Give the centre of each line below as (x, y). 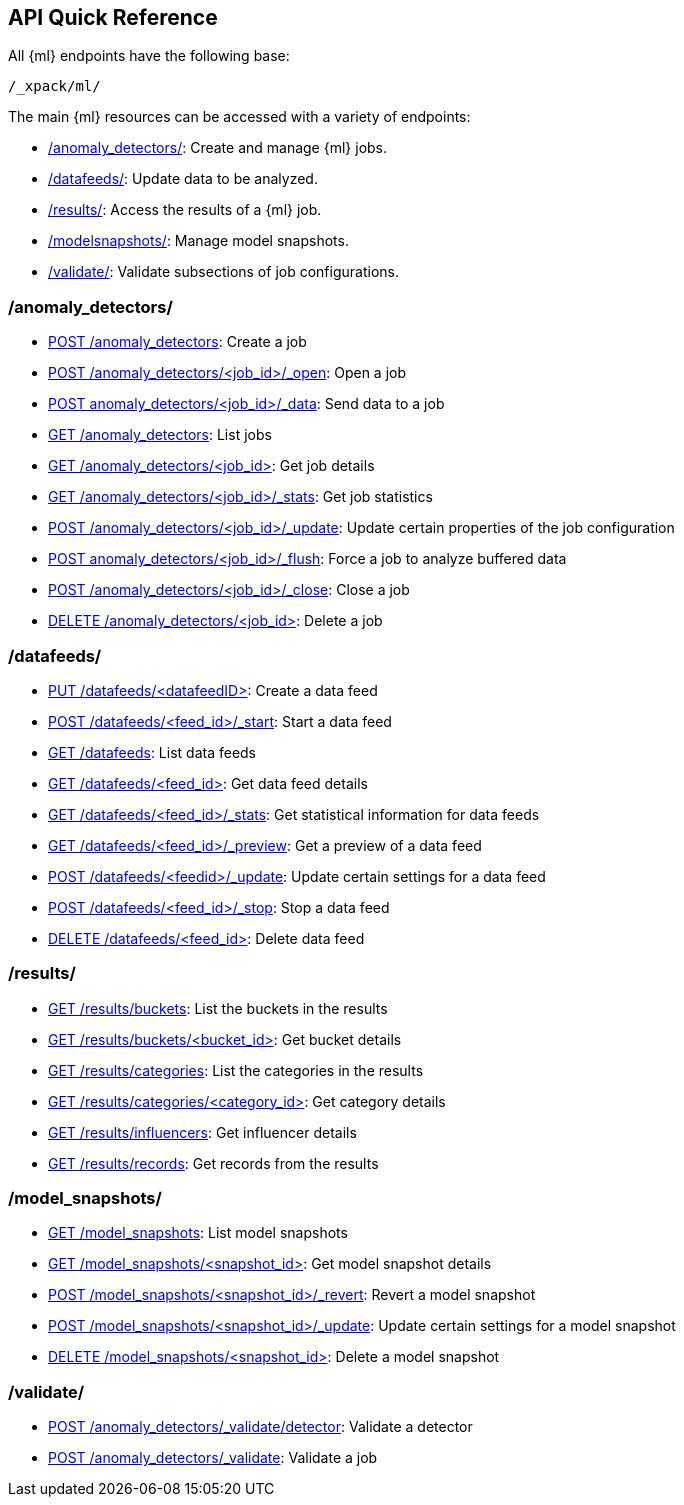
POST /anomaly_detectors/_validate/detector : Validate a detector (260, 1427)
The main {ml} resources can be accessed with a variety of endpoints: (239, 117)
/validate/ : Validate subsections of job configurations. (223, 272)
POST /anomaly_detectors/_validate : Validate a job (213, 1458)
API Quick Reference (113, 17)
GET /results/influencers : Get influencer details (202, 1132)
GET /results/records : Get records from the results (213, 1163)
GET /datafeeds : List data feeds (152, 752)
